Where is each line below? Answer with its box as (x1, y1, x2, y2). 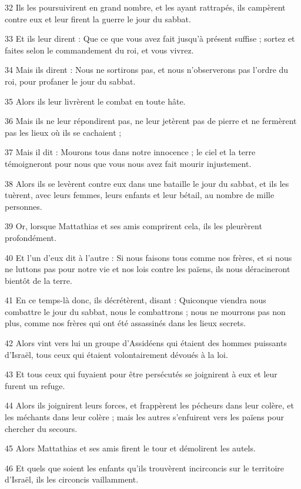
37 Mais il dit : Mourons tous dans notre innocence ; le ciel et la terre (5, 146, 256, 158)
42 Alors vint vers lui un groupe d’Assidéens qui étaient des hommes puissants (5, 337, 287, 349)
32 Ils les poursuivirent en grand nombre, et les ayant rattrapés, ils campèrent (5, 1, 286, 13)
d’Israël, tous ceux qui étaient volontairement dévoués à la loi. (5, 348, 228, 360)
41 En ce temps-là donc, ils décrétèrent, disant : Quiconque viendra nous (5, 294, 266, 306)
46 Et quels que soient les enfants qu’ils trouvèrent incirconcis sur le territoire (5, 461, 285, 474)
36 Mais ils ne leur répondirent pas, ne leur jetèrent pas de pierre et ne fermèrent (5, 115, 297, 127)
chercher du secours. (5, 422, 78, 434)
